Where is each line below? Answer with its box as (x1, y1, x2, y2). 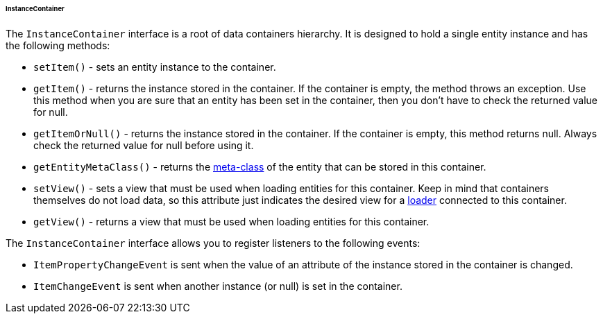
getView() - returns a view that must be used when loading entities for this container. (33, 215, 430, 227)
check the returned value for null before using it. (33, 139, 254, 151)
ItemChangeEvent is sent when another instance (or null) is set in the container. (33, 279, 402, 292)
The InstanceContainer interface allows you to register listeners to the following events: (6, 236, 421, 249)
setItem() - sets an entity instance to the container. (33, 60, 276, 73)
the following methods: (6, 39, 110, 51)
